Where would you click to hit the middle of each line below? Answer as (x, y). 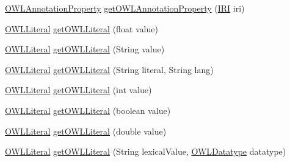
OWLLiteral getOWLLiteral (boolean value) (88, 110)
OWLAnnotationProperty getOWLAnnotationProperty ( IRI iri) (125, 8)
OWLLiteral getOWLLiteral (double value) (86, 131)
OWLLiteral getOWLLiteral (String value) (85, 49)
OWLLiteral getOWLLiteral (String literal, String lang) (109, 69)
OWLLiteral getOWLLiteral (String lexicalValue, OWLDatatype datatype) (146, 151)
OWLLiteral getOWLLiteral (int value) (78, 90)
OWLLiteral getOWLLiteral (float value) (82, 28)
